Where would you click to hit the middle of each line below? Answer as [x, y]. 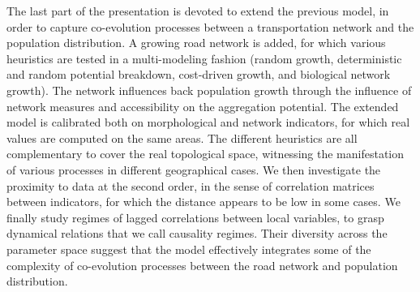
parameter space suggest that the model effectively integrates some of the [189, 249]
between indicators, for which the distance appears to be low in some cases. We [204, 202]
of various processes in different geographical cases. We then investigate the [194, 169]
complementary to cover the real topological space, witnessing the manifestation [205, 154]
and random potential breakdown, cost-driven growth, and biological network [199, 74]
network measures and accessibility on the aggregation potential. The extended [203, 106]
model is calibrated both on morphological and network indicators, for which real [208, 122]
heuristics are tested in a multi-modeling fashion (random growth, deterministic [204, 58]
